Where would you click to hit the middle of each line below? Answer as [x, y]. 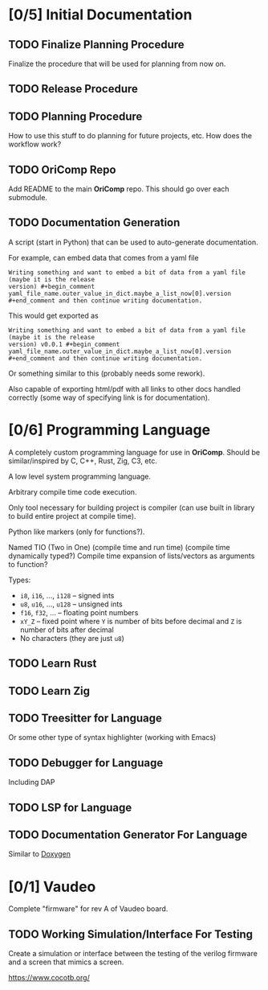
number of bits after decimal [67, 630]
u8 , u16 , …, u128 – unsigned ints [71, 604]
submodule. [28, 198]
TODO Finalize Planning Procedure [96, 45]
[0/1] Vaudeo [52, 887]
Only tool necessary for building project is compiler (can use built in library [132, 507]
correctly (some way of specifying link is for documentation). [109, 397]
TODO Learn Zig [49, 690]
